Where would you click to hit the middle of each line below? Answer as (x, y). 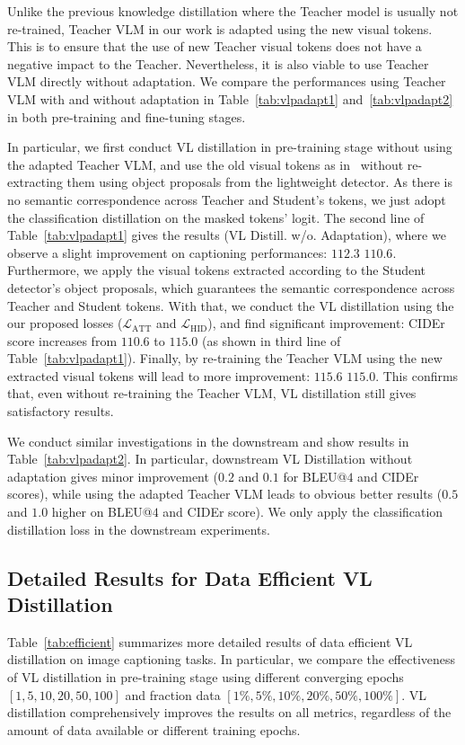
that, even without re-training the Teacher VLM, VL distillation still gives (212, 393)
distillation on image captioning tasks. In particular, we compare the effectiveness (232, 659)
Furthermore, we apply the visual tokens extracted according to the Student (217, 270)
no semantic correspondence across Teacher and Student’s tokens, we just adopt (227, 199)
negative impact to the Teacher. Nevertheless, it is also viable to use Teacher (218, 63)
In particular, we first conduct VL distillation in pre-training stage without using (230, 147)
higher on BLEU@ (102, 512)
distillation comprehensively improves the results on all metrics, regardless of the (229, 712)
